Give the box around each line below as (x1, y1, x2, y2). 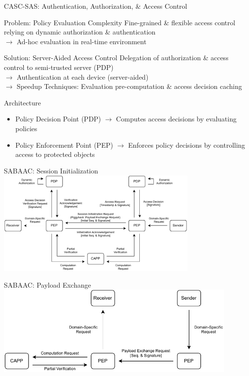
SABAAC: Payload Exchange (4, 279, 91, 290)
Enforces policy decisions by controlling (128, 139, 245, 150)
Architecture (4, 97, 41, 107)
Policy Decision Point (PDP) (15, 114, 101, 124)
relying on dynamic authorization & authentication (4, 27, 156, 37)
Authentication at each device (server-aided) (17, 71, 149, 82)
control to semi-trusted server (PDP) (4, 62, 114, 72)
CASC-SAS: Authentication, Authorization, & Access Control (4, 1, 187, 11)
